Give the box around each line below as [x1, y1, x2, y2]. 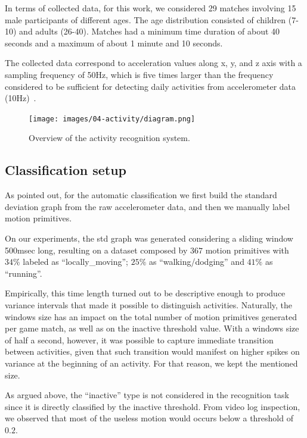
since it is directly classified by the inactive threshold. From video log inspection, [5, 400, 300, 412]
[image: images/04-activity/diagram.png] [29, 114, 196, 123]
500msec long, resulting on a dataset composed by [5, 243, 188, 256]
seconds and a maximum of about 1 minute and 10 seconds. [5, 36, 223, 49]
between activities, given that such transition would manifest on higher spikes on [5, 345, 300, 358]
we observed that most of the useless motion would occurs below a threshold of [5, 412, 293, 424]
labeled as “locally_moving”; [23, 255, 128, 268]
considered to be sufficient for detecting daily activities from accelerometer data [5, 80, 296, 92]
